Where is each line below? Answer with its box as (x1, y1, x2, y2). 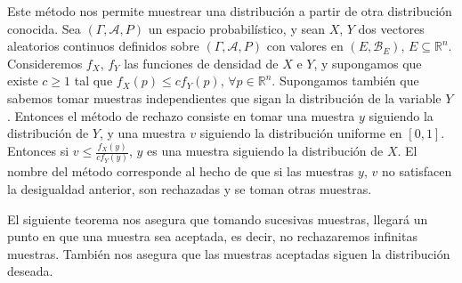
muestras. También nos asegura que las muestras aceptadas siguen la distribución (7, 244, 450, 263)
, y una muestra (99, 124, 186, 142)
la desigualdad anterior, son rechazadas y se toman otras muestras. (7, 179, 372, 198)
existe (7, 71, 38, 90)
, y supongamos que (313, 53, 422, 72)
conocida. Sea (7, 19, 81, 37)
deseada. (7, 262, 53, 280)
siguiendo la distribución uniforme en (199, 124, 402, 142)
